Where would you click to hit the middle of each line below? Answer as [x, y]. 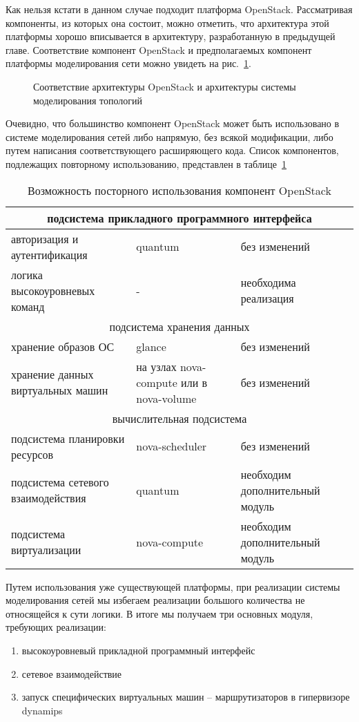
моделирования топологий [88, 100]
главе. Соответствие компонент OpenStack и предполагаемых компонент [159, 49]
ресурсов [32, 454]
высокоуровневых [53, 290]
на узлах [156, 366]
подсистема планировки [68, 438]
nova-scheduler [172, 446]
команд [28, 306]
